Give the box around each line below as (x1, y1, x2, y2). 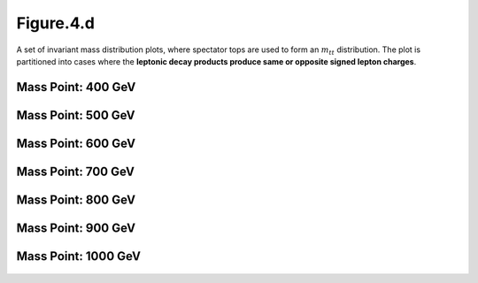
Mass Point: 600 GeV (16, 135, 136, 150)
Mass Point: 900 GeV (16, 220, 136, 235)
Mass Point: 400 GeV (16, 80, 136, 95)
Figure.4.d (16, 13, 95, 33)
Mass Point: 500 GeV (16, 107, 136, 123)
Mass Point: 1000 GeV (16, 249, 142, 264)
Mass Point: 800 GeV (16, 192, 136, 207)
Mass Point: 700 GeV (16, 164, 135, 179)
